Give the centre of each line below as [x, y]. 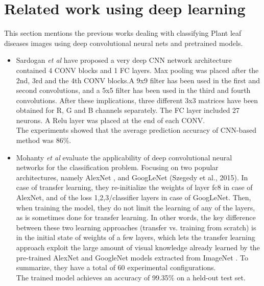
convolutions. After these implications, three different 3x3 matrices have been [137, 100]
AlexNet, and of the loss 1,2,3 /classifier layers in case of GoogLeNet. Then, [134, 197]
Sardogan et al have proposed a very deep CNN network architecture [124, 60]
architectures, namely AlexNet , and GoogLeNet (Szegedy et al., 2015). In [132, 177]
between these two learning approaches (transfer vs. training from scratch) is [136, 227]
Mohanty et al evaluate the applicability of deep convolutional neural [124, 157]
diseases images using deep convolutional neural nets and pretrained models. [124, 43]
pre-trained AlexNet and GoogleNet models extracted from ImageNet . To [132, 257]
